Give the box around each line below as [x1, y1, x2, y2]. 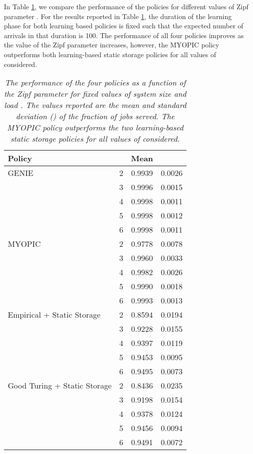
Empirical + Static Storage [8, 309, 101, 321]
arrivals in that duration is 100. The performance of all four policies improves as [4, 30, 244, 40]
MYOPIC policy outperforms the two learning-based [7, 122, 184, 133]
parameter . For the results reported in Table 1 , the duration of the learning [4, 11, 232, 21]
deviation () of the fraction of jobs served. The [16, 110, 175, 122]
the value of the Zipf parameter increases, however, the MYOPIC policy [4, 40, 219, 50]
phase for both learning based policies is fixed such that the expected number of [4, 21, 244, 31]
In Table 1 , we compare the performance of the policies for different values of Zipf [4, 1, 249, 11]
